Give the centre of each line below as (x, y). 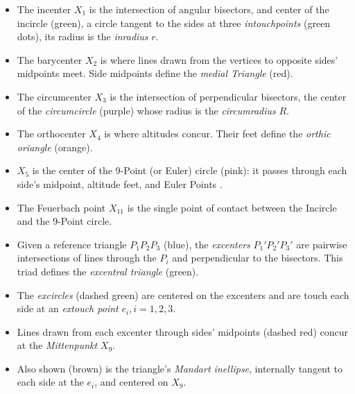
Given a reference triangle (72, 244)
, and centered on (131, 382)
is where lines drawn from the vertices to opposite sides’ (219, 59)
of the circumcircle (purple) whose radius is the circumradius (146, 110)
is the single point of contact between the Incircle (232, 207)
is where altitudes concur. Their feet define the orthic (217, 134)
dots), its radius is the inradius (83, 36)
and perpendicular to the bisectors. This (258, 258)
